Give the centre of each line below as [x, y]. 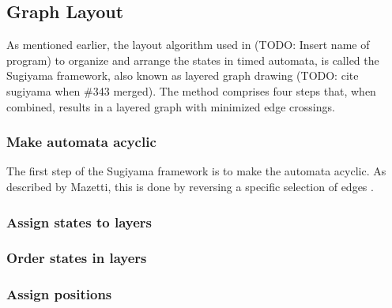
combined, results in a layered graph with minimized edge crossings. [171, 106]
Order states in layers [77, 258]
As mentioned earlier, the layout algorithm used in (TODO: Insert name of [188, 45]
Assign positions [59, 294]
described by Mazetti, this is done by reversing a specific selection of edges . [190, 186]
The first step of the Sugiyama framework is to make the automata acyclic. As [196, 171]
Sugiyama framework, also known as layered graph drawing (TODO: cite [183, 75]
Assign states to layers [79, 222]
